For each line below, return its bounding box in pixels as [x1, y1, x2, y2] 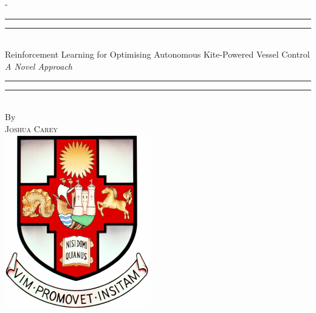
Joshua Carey [5, 122, 58, 135]
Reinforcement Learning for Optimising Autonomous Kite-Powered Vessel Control [5, 48, 310, 61]
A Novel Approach [5, 59, 73, 72]
